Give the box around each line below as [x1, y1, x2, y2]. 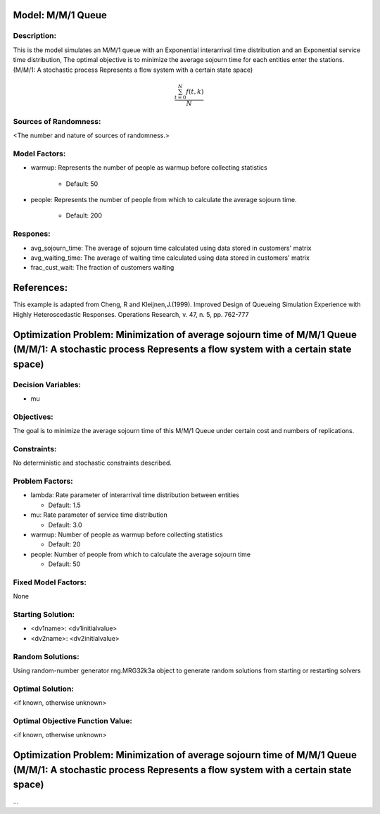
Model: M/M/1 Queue [13, 9, 107, 21]
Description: [13, 31, 56, 41]
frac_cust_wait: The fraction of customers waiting [30, 263, 175, 272]
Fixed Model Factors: [13, 577, 87, 587]
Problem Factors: [13, 476, 73, 486]
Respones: [13, 229, 51, 239]
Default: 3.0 [48, 520, 82, 529]
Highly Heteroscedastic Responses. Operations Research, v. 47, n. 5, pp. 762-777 [13, 310, 249, 318]
